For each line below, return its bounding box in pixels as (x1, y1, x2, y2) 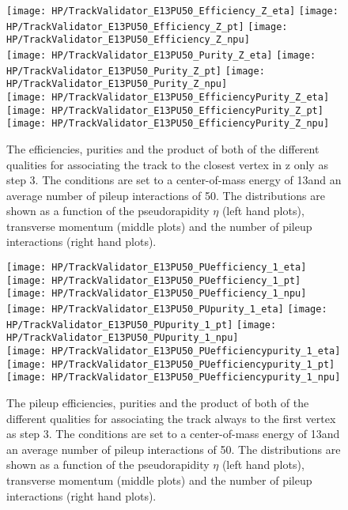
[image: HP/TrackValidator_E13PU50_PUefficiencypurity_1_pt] (6, 358, 335, 370)
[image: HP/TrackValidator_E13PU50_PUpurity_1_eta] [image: (6, 304, 327, 315)
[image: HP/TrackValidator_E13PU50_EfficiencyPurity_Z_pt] (6, 104, 323, 116)
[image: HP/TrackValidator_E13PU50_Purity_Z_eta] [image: (6, 49, 316, 61)
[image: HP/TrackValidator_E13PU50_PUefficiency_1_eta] (6, 262, 307, 274)
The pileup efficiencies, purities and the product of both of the (6, 394, 309, 410)
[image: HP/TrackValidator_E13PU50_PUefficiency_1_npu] (6, 288, 307, 300)
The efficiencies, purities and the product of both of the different (6, 140, 320, 157)
